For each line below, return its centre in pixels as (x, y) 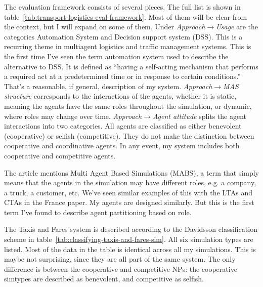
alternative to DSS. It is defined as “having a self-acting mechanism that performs (131, 66)
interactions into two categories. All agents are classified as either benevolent (123, 126)
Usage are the (237, 27)
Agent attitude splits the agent (200, 116)
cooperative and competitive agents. (60, 155)
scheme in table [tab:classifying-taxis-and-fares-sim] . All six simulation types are (129, 239)
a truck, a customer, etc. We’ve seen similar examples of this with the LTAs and (128, 192)
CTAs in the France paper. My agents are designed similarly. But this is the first (129, 202)
